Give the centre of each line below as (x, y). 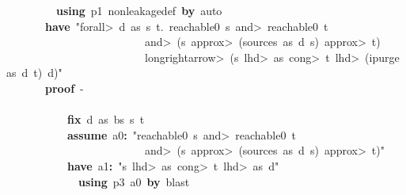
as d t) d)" (34, 73)
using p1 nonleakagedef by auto (139, 10)
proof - (65, 88)
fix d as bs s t (106, 119)
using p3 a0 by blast (134, 181)
